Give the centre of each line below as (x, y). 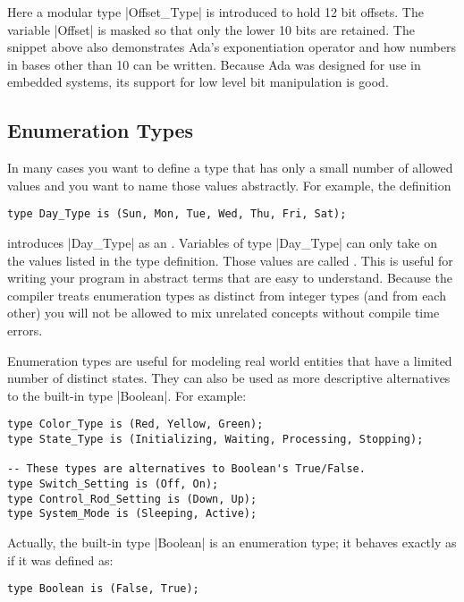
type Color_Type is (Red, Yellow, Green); (135, 424)
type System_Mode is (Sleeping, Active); (132, 514)
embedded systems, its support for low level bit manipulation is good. (198, 82)
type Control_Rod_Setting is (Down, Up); (132, 499)
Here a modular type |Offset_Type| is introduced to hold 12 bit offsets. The (215, 12)
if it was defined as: (60, 560)
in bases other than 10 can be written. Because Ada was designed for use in (214, 64)
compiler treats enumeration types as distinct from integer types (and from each (227, 295)
